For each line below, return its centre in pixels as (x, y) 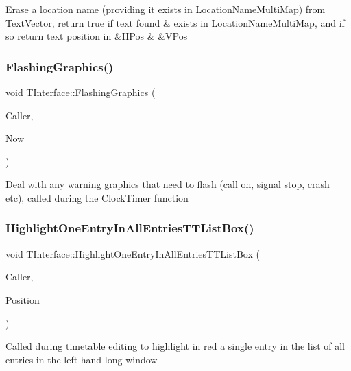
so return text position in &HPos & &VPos (97, 36)
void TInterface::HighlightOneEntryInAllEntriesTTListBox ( (133, 253)
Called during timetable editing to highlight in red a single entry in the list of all (175, 346)
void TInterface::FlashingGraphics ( (81, 92)
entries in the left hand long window (82, 359)
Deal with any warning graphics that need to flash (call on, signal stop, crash (168, 184)
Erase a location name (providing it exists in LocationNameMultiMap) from (166, 9)
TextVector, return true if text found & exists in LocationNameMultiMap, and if (175, 22)
